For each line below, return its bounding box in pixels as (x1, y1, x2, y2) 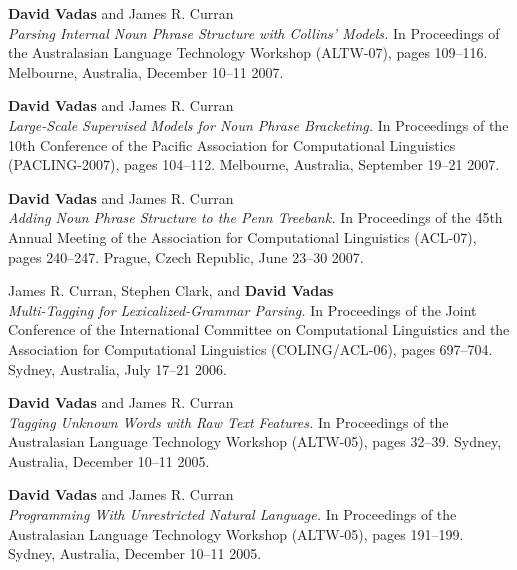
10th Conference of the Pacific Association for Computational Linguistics (8, 134, 456, 155)
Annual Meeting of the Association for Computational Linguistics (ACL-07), (8, 226, 477, 247)
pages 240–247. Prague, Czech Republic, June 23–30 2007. (8, 246, 364, 267)
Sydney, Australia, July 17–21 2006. (8, 358, 227, 379)
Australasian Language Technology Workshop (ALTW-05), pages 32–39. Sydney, (8, 431, 502, 452)
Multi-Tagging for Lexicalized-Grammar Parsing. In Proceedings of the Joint (8, 299, 477, 320)
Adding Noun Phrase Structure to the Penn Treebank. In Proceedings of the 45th (8, 207, 503, 228)
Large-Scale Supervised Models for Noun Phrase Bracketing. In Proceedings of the (8, 114, 509, 135)
